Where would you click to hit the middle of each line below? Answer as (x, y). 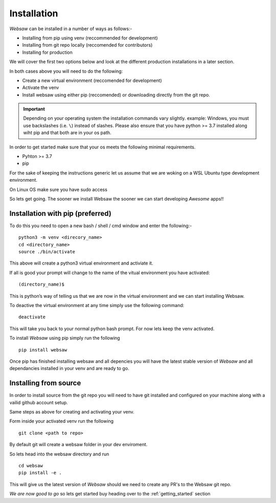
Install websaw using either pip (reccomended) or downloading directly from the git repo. (116, 95)
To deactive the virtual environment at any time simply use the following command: (97, 305)
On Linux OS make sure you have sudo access (58, 189)
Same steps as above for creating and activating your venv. (72, 412)
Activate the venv (41, 88)
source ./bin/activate (47, 252)
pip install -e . (40, 473)
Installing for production (47, 52)
